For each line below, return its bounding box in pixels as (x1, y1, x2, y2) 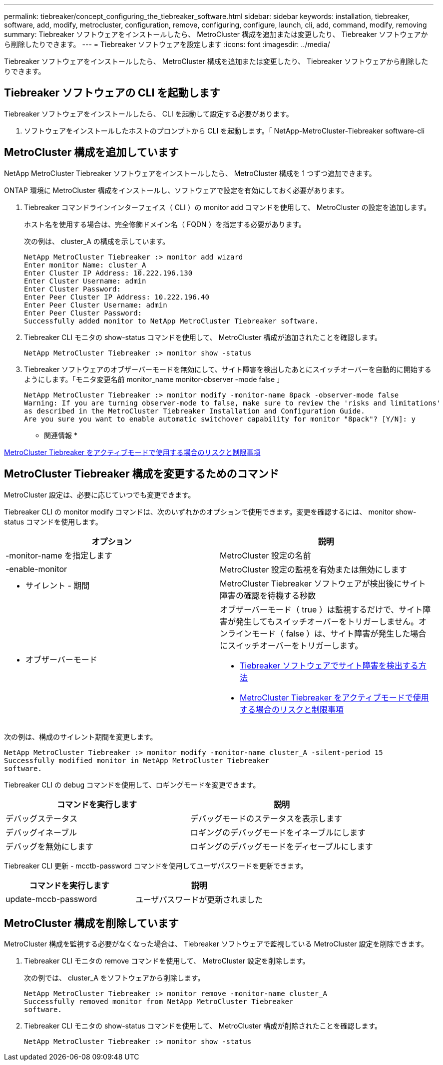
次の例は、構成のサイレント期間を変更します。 (4, 732, 157, 741)
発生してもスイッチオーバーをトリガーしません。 (236, 616, 419, 626)
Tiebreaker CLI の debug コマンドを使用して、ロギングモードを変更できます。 (4, 780, 260, 789)
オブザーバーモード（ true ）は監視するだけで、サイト (220, 604, 423, 614)
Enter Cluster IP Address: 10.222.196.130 (24, 268, 193, 277)
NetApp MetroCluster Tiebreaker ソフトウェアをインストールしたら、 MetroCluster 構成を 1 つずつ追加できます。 (4, 168, 376, 177)
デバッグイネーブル (5, 827, 77, 837)
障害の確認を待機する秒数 (220, 590, 316, 600)
